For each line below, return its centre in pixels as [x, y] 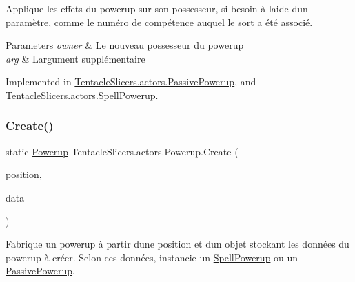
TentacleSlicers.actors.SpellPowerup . [82, 95]
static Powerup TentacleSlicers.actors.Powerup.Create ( [122, 151]
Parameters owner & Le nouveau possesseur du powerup [125, 45]
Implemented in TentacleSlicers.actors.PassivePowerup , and [131, 82]
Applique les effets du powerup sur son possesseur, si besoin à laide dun [157, 8]
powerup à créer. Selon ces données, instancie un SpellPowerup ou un [152, 257]
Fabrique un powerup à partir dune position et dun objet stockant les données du [177, 244]
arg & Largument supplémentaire [75, 58]
